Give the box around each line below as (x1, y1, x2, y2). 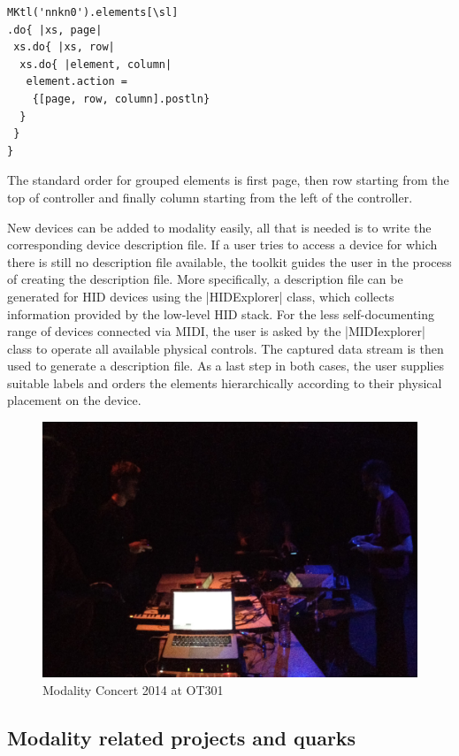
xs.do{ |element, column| (19, 57, 172, 71)
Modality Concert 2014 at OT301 (42, 680, 224, 699)
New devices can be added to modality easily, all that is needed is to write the (7, 218, 432, 236)
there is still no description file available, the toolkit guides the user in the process (7, 252, 452, 271)
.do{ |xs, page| (7, 23, 103, 36)
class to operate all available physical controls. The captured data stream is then (7, 339, 444, 357)
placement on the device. (7, 391, 142, 409)
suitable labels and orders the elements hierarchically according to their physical (7, 373, 442, 392)
